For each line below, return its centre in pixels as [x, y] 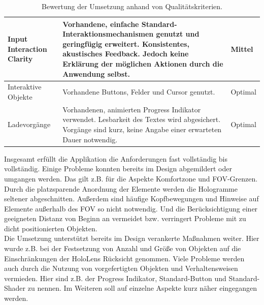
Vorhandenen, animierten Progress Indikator [132, 109]
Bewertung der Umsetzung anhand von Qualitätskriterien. [132, 6]
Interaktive [25, 87]
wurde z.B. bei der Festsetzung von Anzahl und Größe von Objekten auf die [123, 248]
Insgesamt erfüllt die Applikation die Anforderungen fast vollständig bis [116, 158]
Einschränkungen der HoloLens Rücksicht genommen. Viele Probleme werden [124, 258]
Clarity [20, 59]
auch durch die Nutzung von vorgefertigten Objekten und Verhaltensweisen [121, 268]
